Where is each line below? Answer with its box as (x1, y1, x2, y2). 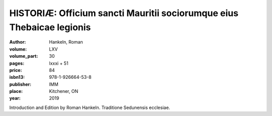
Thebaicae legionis (9, 22, 91, 33)
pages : (9, 60, 25, 66)
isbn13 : (9, 74, 25, 80)
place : (9, 88, 23, 94)
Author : (9, 39, 26, 45)
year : (9, 95, 21, 101)
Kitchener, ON (49, 88, 78, 94)
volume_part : (9, 53, 38, 59)
